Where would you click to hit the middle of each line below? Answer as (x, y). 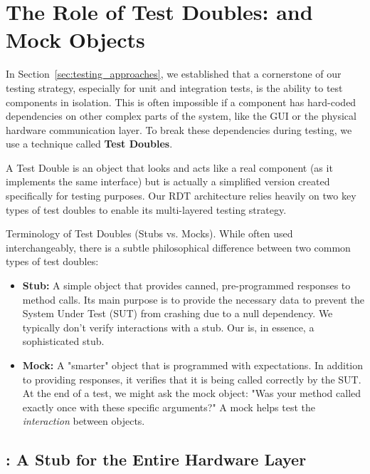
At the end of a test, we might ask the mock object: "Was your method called (192, 393)
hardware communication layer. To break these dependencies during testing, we (179, 129)
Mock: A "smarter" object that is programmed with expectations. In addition (193, 365)
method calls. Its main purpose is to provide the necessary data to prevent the (193, 299)
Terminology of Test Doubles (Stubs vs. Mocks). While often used (149, 233)
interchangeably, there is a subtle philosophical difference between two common (178, 247)
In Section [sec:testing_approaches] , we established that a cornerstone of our (174, 74)
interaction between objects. (84, 421)
